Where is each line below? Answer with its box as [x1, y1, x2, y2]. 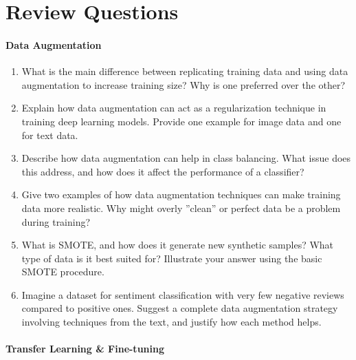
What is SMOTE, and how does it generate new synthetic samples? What [21, 237, 334, 252]
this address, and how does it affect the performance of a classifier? [21, 164, 304, 178]
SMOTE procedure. [21, 264, 104, 279]
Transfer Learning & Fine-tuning [5, 341, 164, 356]
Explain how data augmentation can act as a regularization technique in [21, 100, 326, 115]
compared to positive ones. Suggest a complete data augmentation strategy [21, 301, 338, 315]
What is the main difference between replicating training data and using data [21, 64, 348, 78]
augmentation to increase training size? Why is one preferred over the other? [21, 77, 346, 92]
